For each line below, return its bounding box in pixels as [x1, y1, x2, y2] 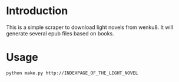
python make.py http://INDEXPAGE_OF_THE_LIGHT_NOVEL [6, 70, 138, 76]
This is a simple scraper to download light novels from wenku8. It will [6, 24, 174, 31]
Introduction [6, 4, 68, 18]
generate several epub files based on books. [6, 29, 115, 37]
